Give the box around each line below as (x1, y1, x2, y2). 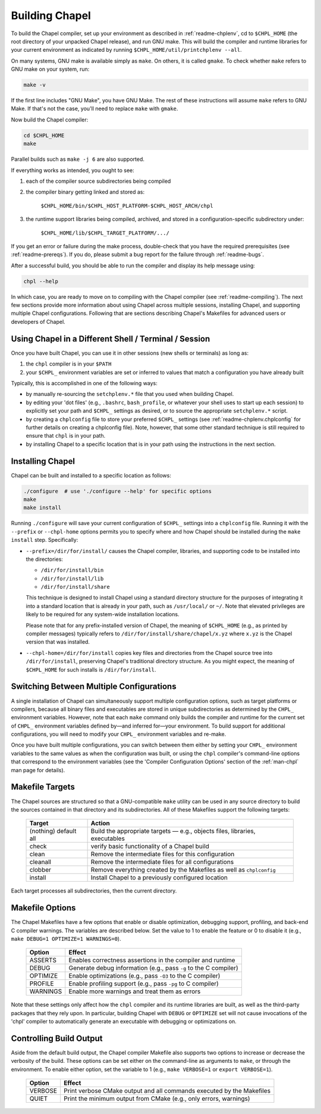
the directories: (26, 556, 64, 563)
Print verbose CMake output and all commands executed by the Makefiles (63, 1087, 270, 1095)
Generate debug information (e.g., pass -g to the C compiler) (68, 964, 238, 972)
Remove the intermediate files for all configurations (90, 858, 234, 866)
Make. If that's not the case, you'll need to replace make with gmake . (11, 105, 178, 113)
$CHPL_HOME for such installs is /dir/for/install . (26, 666, 156, 673)
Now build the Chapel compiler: (11, 116, 89, 123)
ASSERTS (29, 956, 56, 965)
